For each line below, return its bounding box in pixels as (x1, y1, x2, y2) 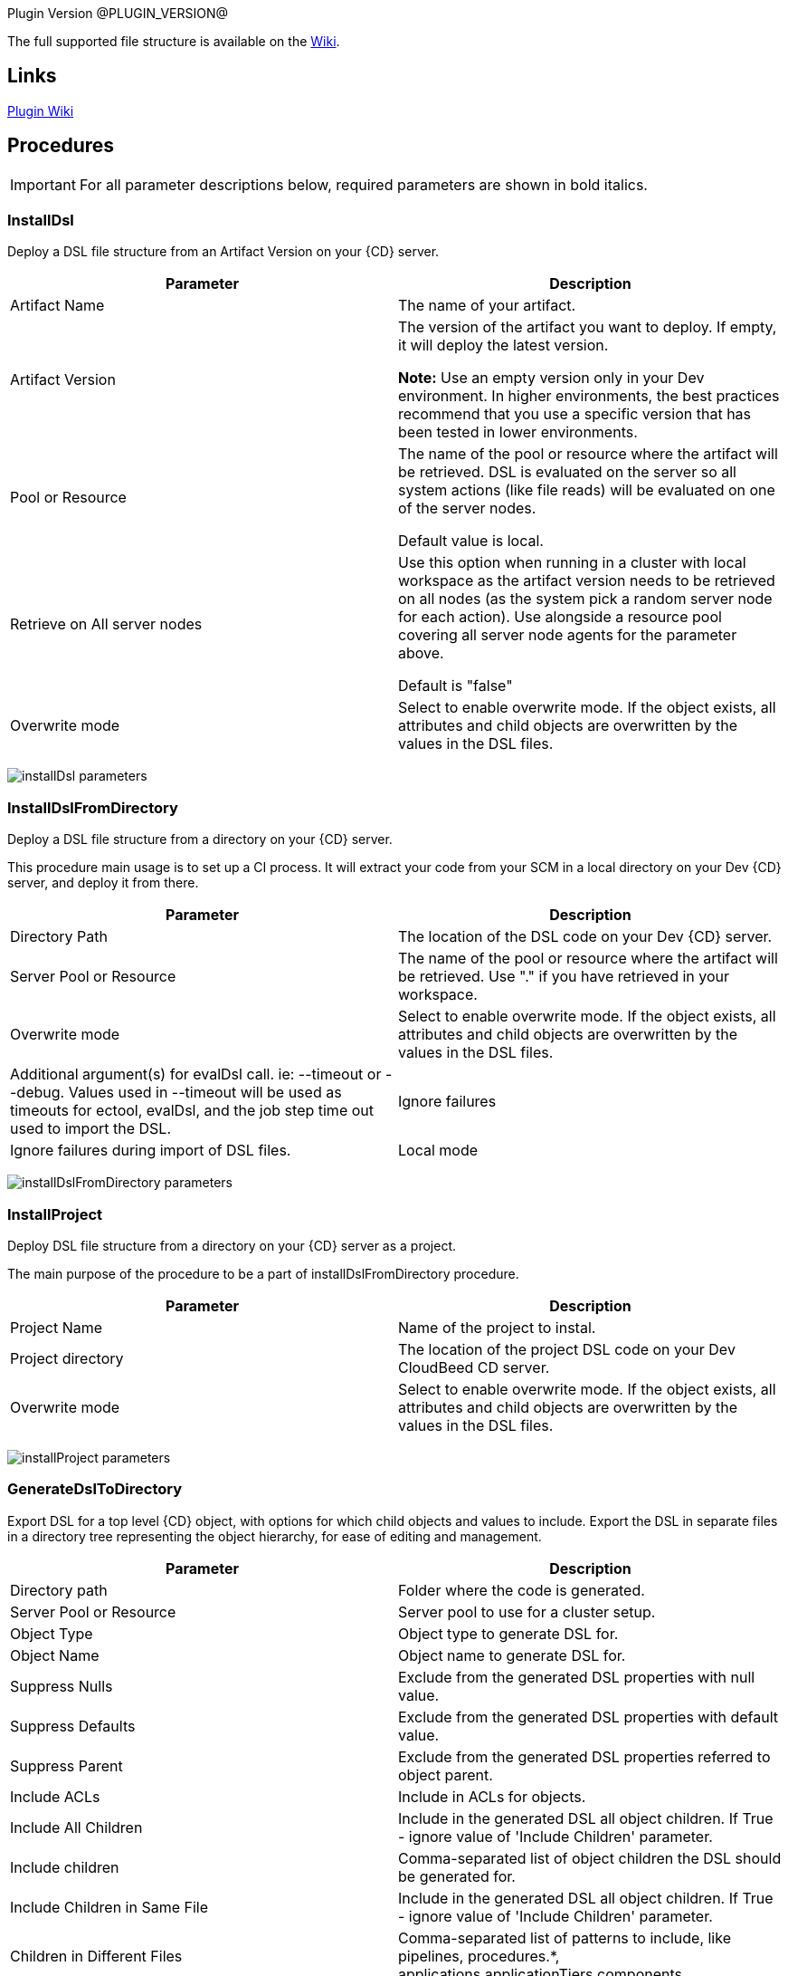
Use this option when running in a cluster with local (398, 553, 746, 572)
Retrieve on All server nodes (10, 615, 203, 634)
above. (398, 644, 444, 663)
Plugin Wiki (7, 102, 74, 119)
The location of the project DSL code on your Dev (398, 1339, 736, 1358)
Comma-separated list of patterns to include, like (398, 1928, 731, 1947)
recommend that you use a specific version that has (398, 405, 752, 424)
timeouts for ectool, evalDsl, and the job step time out (10, 1101, 374, 1120)
